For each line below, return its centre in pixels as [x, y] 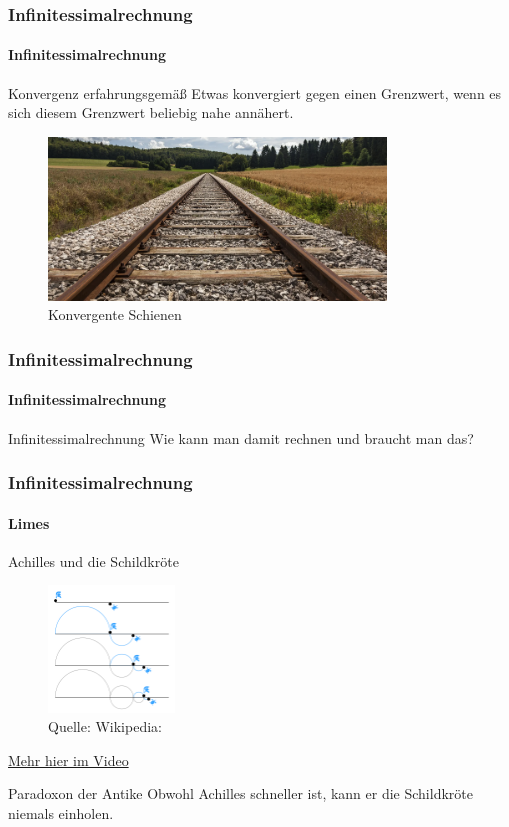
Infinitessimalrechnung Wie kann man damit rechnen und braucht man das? [241, 437]
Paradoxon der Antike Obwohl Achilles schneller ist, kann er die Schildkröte [240, 793]
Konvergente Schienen [115, 314]
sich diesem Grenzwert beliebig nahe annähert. [151, 112]
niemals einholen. [61, 812]
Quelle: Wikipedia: [105, 726]
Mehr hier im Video [68, 759]
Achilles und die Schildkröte [93, 560]
